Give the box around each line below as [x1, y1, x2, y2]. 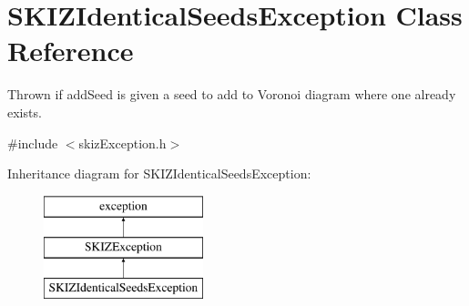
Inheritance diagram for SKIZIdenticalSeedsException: [7, 164, 311, 183]
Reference [7, 32, 134, 69]
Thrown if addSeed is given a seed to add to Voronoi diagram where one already [7, 85, 456, 104]
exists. [7, 102, 42, 121]
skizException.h [78, 133, 167, 152]
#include [7, 133, 58, 152]
